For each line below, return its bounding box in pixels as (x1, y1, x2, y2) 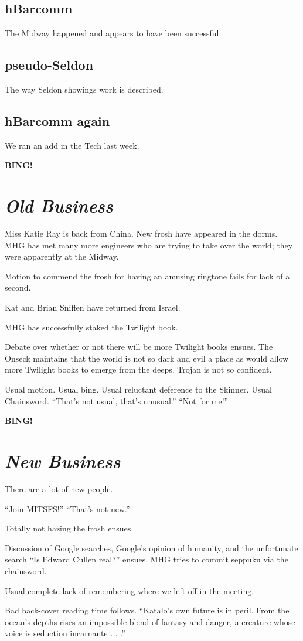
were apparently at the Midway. (5, 250, 119, 262)
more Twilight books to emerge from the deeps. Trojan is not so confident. (5, 363, 272, 376)
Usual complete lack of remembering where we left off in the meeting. (5, 584, 254, 596)
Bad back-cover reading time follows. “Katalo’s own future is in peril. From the (5, 604, 290, 616)
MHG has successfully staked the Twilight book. (5, 320, 178, 333)
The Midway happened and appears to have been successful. (5, 27, 222, 39)
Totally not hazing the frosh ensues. (5, 522, 134, 534)
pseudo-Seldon (5, 56, 94, 74)
